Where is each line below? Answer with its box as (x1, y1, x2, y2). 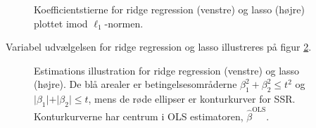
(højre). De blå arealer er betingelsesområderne (34, 77, 237, 91)
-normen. (104, 15, 144, 30)
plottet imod (34, 15, 88, 30)
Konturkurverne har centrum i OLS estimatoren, (34, 108, 244, 123)
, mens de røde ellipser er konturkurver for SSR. (88, 91, 296, 106)
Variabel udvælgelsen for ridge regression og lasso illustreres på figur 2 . (6, 39, 312, 54)
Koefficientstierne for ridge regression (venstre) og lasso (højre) (34, 2, 305, 16)
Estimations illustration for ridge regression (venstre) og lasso (34, 63, 300, 77)
